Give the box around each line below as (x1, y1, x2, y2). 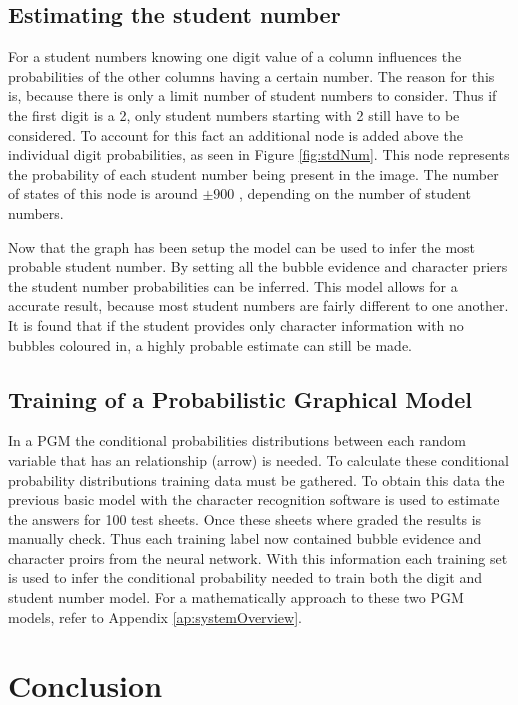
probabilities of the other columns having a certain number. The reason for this (8, 65, 495, 86)
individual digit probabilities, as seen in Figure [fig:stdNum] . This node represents (8, 144, 510, 165)
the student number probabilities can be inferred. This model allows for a (8, 275, 458, 296)
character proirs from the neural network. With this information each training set (8, 547, 508, 568)
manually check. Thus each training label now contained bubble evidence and (8, 528, 482, 549)
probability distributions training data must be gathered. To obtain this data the (8, 469, 505, 490)
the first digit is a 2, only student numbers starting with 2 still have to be (8, 104, 460, 125)
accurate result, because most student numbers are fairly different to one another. (8, 295, 509, 316)
